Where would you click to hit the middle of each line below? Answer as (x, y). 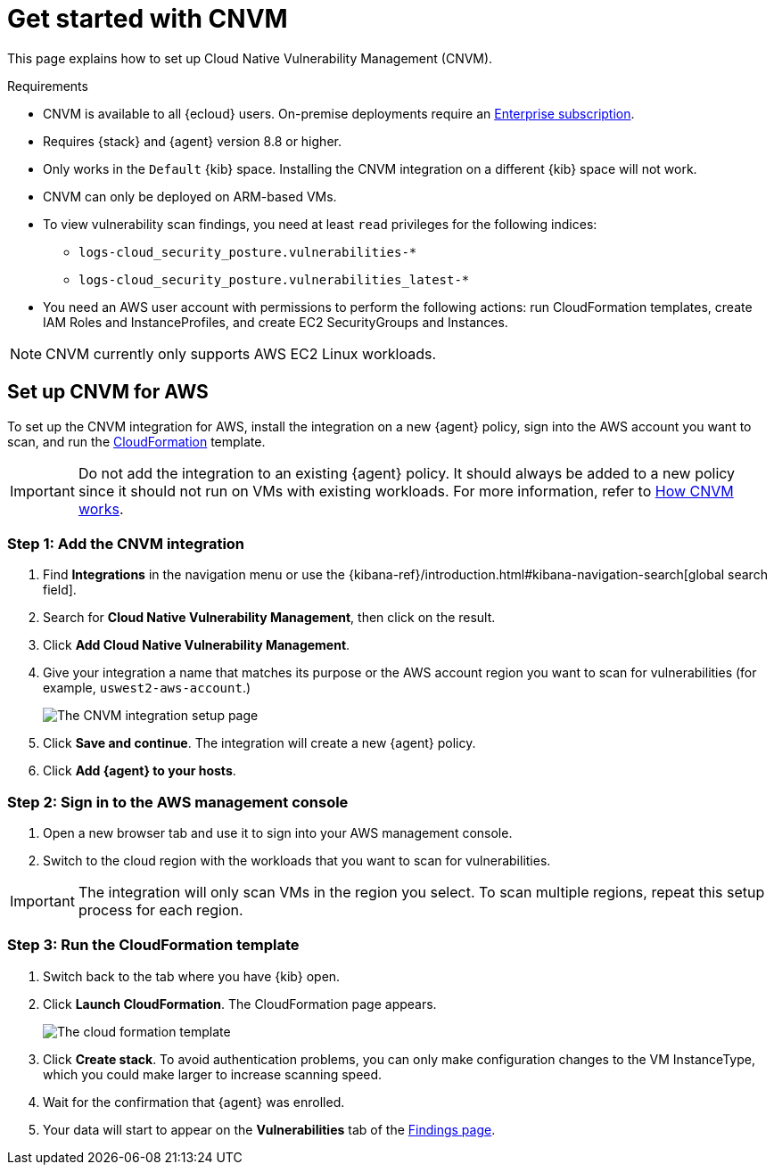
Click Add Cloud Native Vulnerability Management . (197, 645)
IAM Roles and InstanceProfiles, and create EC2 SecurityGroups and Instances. (276, 322)
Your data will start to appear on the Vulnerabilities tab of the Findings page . (269, 1129)
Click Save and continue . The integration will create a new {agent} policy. (259, 743)
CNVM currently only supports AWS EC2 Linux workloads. (241, 353)
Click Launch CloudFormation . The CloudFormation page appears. (240, 1004)
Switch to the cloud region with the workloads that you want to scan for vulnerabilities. (297, 861)
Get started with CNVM (148, 19)
